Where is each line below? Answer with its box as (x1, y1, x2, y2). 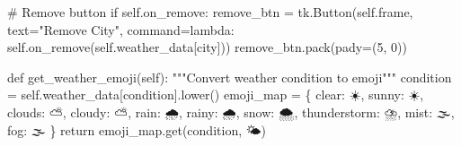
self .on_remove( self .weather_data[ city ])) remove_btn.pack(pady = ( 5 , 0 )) (7, 38, 407, 56)
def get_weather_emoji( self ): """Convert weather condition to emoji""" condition (7, 67, 452, 86)
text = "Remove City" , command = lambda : (7, 20, 235, 39)
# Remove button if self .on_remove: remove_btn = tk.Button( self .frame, (7, 3, 413, 21)
